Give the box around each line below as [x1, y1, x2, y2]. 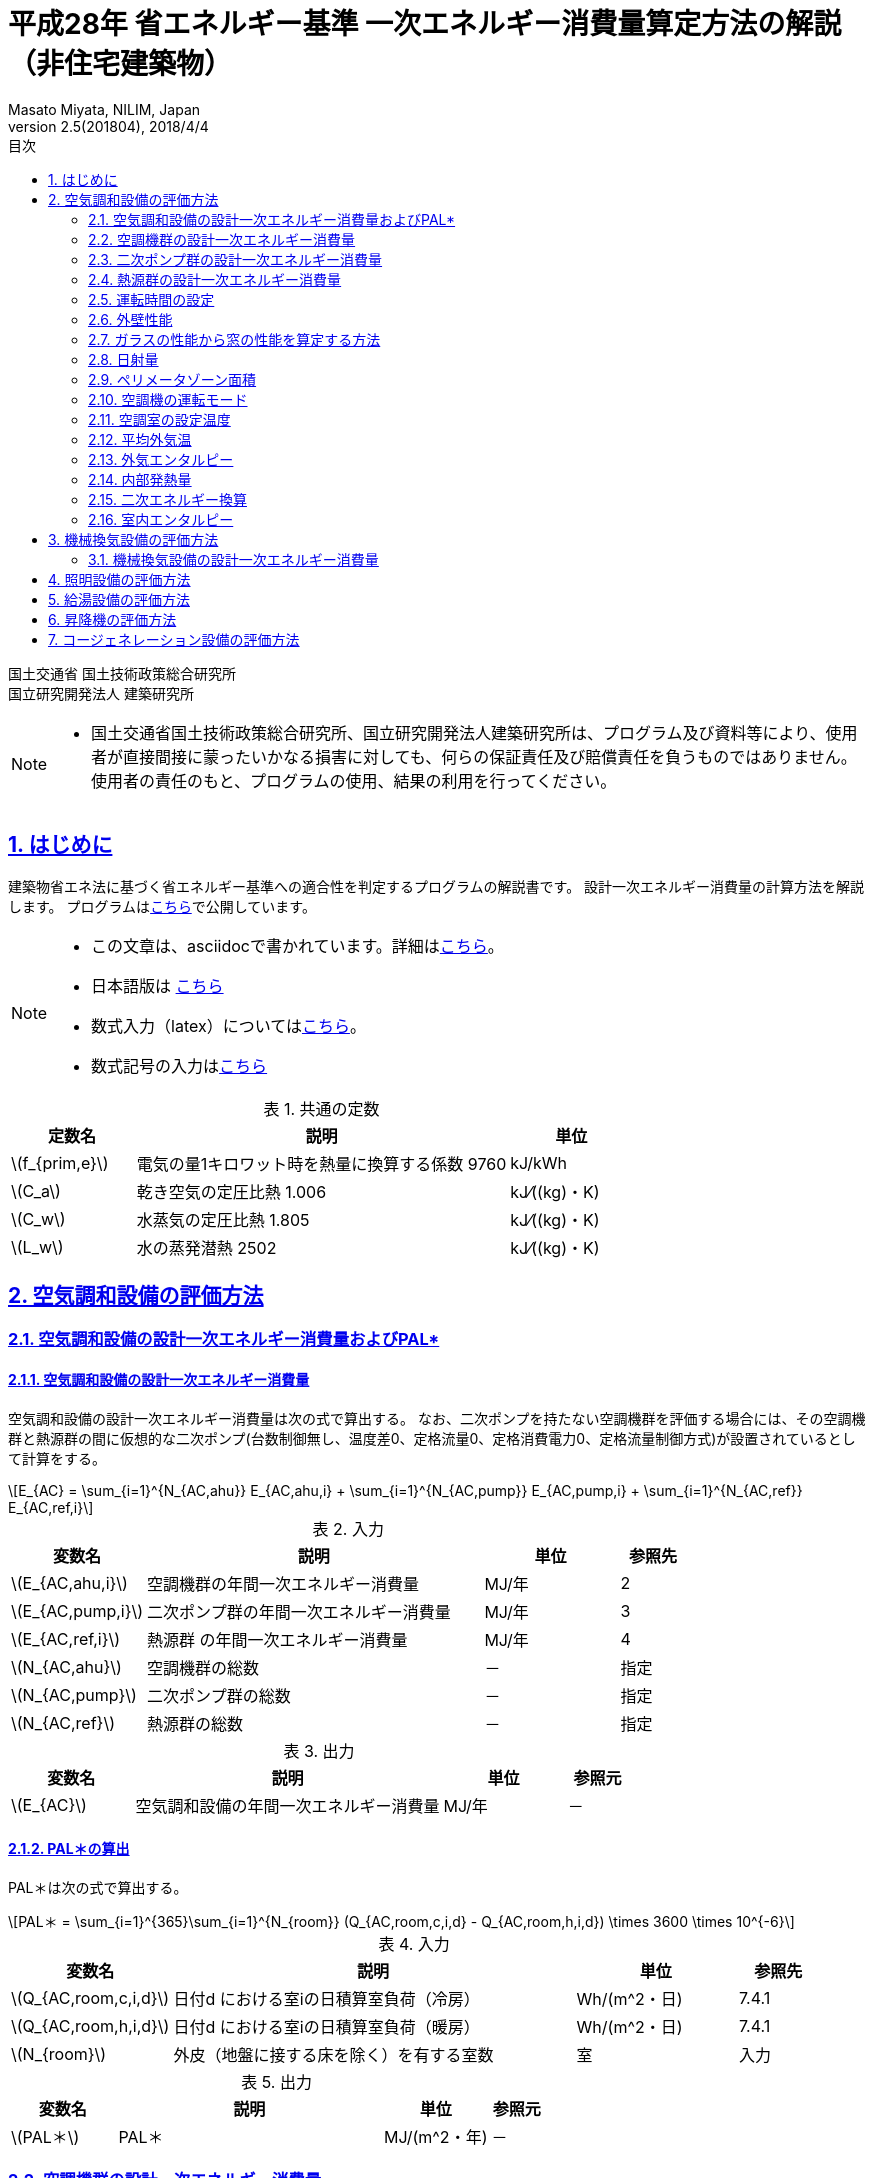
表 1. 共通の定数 [263, 1098, 380, 1119]
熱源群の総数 [147, 1713, 244, 1734]
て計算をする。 [8, 1449, 106, 1467]
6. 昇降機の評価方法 [48, 610, 177, 628]
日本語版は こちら [91, 975, 224, 996]
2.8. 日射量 [88, 350, 159, 368]
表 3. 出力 [283, 1740, 355, 1761]
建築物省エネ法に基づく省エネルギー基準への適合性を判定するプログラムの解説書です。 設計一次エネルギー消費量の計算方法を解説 [8, 877, 865, 895]
